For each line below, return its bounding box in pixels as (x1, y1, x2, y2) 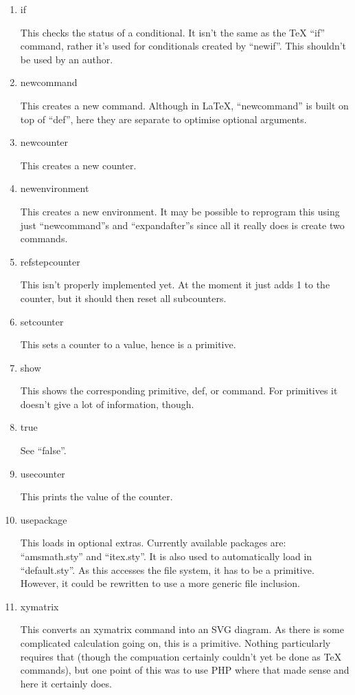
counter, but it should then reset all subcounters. (20, 290, 227, 305)
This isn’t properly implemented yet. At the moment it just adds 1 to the (20, 277, 330, 292)
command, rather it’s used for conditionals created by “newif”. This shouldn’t (20, 39, 347, 53)
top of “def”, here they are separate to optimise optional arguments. (20, 111, 307, 126)
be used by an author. (20, 52, 113, 66)
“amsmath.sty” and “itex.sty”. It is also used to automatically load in (20, 549, 312, 564)
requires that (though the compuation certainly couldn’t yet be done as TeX (20, 649, 342, 663)
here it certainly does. (20, 676, 112, 690)
